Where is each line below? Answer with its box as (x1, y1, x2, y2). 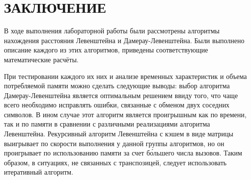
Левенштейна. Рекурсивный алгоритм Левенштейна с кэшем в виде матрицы (4, 129, 233, 139)
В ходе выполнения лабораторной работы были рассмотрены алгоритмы (4, 26, 220, 36)
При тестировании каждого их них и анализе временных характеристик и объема (4, 71, 247, 81)
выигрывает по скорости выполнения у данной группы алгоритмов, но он (4, 138, 224, 148)
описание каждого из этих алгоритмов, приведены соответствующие (4, 45, 208, 55)
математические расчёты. (4, 54, 79, 64)
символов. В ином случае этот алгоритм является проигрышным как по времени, (4, 109, 247, 119)
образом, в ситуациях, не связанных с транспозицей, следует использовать (4, 157, 227, 167)
